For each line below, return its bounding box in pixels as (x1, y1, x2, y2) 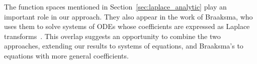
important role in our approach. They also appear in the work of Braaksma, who (4, 11, 253, 21)
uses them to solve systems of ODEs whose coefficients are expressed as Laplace (4, 21, 250, 31)
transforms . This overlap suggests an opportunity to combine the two (4, 30, 221, 41)
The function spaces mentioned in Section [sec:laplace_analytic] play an (4, 1, 227, 11)
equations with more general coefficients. (4, 50, 129, 60)
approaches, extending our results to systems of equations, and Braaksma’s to (4, 40, 243, 51)
